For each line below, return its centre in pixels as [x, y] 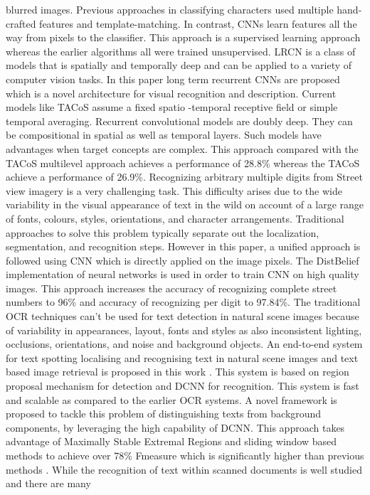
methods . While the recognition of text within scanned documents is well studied [184, 469]
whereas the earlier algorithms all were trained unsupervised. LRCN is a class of [181, 51]
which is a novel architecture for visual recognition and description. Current [171, 93]
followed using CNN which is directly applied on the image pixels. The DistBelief [183, 260]
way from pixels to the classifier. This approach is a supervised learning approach [183, 37]
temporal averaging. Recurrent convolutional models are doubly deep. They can [179, 121]
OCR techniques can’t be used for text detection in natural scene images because [183, 316]
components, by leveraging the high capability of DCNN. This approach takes [175, 427]
